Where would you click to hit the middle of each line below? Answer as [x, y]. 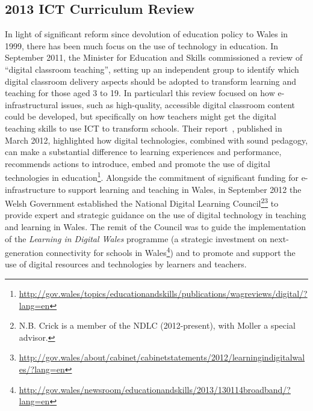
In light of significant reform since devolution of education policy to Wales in [147, 34]
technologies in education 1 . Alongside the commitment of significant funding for [152, 176]
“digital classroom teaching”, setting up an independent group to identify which [152, 69]
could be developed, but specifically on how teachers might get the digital [141, 116]
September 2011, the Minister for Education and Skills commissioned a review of [154, 57]
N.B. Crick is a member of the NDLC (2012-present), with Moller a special [157, 325]
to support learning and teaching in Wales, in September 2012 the [180, 189]
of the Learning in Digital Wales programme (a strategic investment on [136, 238]
